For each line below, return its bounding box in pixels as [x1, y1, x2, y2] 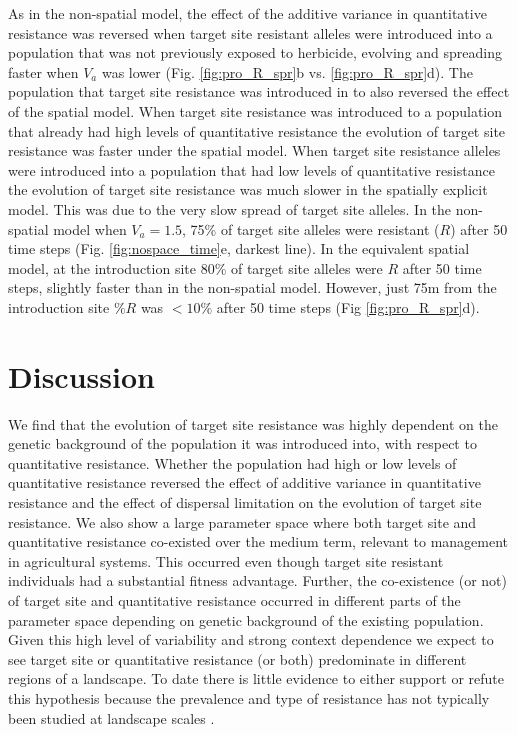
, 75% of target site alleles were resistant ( [182, 218, 440, 239]
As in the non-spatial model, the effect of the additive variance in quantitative [8, 3, 487, 23]
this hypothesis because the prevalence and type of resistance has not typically [8, 687, 490, 708]
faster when [8, 61, 79, 82]
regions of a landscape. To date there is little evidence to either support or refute [8, 668, 504, 689]
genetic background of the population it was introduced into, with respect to [8, 433, 477, 454]
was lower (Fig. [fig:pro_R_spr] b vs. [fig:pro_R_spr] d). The [101, 61, 473, 82]
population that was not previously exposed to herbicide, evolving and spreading [8, 42, 502, 63]
